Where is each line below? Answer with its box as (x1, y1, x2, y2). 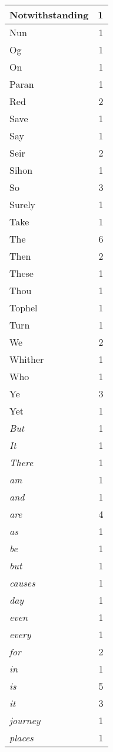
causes (9, 576, 35, 590)
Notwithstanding (9, 8, 89, 21)
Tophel (9, 301, 38, 314)
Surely (9, 197, 36, 211)
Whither (9, 352, 44, 366)
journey (9, 713, 41, 727)
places (9, 731, 34, 744)
